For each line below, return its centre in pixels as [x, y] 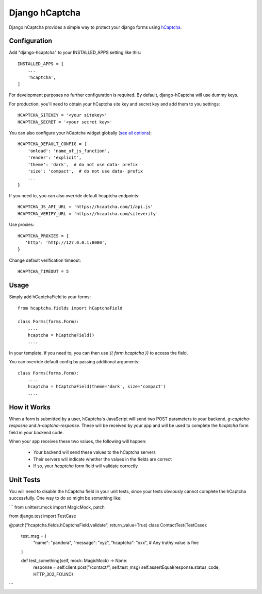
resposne [18, 425]
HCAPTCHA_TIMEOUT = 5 [43, 272]
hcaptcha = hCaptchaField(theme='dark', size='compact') [97, 387]
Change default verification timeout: [45, 260]
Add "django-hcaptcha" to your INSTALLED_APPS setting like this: [75, 52]
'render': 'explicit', [55, 158]
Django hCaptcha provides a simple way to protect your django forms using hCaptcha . [95, 27]
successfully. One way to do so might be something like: [65, 498]
